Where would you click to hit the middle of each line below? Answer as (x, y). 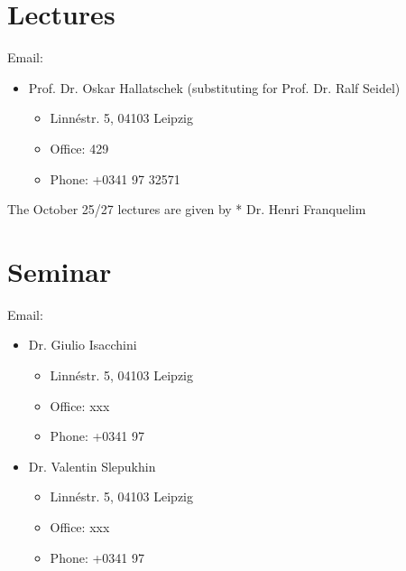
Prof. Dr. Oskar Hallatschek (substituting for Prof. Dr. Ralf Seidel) (214, 87)
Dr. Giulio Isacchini (83, 345)
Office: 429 (79, 148)
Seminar (60, 271)
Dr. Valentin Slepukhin (92, 466)
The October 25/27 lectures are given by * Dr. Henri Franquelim (187, 209)
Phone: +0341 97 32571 (115, 178)
